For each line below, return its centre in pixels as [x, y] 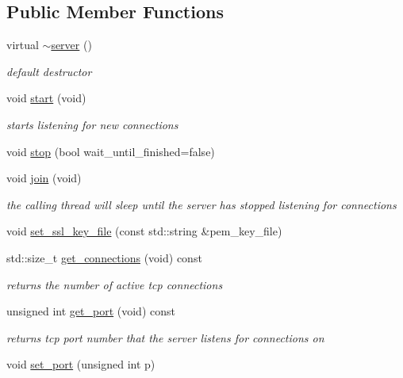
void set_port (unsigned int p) [81, 364]
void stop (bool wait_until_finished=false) [111, 151]
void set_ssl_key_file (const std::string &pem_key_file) [144, 231]
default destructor [49, 71]
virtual [23, 45]
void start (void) [46, 98]
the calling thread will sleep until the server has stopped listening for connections [201, 204]
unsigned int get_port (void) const [91, 311]
